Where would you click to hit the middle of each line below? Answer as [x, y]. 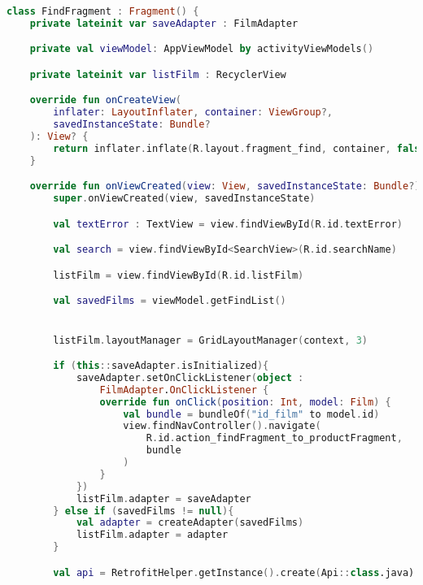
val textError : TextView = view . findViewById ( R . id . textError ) [228, 224]
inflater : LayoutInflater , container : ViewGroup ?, [193, 113]
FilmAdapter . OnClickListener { [184, 390]
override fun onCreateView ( [105, 100]
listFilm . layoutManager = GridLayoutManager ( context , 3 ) [210, 340]
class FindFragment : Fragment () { [103, 11]
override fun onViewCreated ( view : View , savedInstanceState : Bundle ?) [225, 186]
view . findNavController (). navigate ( [222, 426]
